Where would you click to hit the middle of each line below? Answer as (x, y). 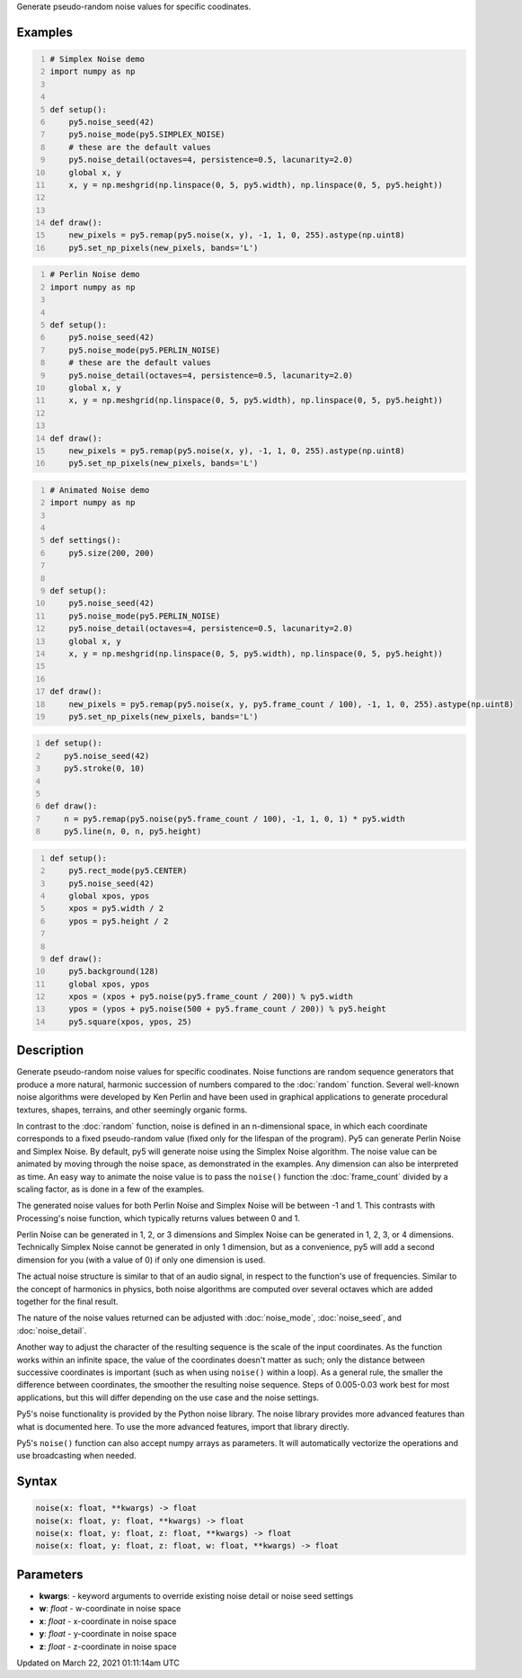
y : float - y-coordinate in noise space (108, 1634)
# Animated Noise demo (100, 490)
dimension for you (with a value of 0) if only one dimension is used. (141, 1260)
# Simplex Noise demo (97, 59)
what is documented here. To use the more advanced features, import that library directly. (183, 1426)
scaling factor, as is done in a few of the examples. (111, 1189)
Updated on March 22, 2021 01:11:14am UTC (98, 1663)
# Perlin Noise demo (95, 275)
